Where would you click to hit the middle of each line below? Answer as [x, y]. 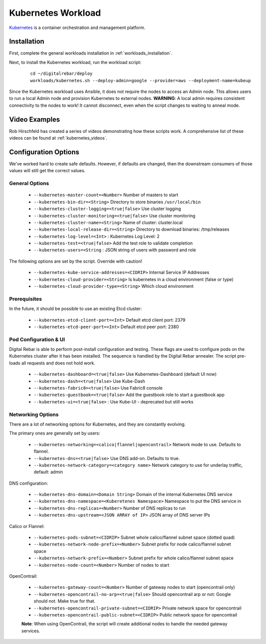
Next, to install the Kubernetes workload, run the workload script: [75, 62]
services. [31, 631]
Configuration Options [44, 152]
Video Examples [34, 119]
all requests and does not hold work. [58, 363]
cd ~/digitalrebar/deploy [62, 74]
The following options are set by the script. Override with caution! [76, 261]
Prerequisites [25, 299]
